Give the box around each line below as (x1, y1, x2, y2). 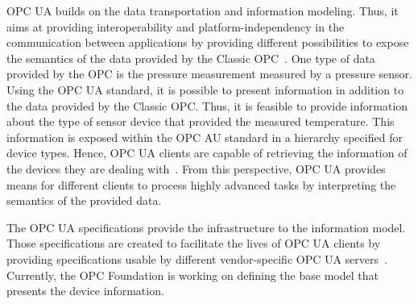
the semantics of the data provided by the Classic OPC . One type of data (6, 49, 375, 66)
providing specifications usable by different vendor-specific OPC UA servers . (6, 250, 387, 267)
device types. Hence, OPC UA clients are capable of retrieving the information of (6, 144, 408, 161)
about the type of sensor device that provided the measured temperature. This (6, 113, 395, 130)
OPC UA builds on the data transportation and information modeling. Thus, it (6, 2, 399, 19)
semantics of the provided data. (6, 192, 162, 209)
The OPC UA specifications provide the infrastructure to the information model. (6, 219, 406, 235)
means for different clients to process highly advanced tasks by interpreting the (6, 176, 396, 193)
